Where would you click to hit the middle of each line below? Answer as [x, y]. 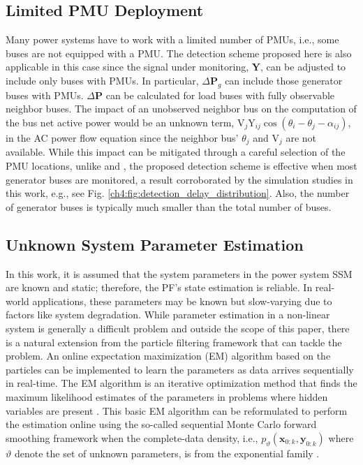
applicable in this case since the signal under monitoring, [127, 67]
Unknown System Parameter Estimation [155, 244]
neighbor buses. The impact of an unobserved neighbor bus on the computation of [181, 109]
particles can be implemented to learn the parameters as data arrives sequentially [180, 369]
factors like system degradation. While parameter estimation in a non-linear [168, 315]
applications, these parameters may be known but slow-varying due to [182, 301]
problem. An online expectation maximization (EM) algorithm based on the [168, 356]
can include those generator [284, 80]
